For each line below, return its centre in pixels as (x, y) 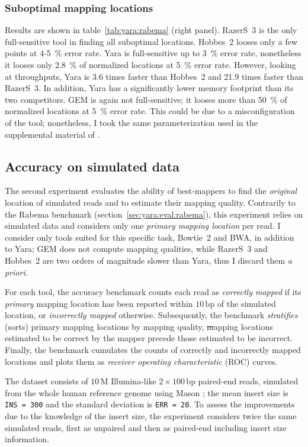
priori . (16, 272)
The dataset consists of (46, 381)
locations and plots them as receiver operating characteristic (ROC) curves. (141, 361)
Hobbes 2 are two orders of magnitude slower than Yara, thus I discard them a (148, 260)
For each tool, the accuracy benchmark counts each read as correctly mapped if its (153, 292)
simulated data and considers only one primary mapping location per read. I (143, 226)
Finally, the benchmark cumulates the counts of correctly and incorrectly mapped (153, 350)
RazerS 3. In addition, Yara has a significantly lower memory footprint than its (149, 88)
